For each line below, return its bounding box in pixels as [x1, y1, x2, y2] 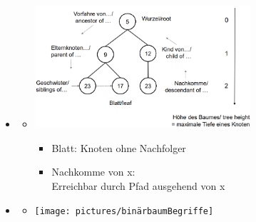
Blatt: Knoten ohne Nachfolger [51, 140, 186, 155]
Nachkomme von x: [51, 164, 135, 179]
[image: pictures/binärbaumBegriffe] [34, 206, 214, 216]
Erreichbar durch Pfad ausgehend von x [51, 178, 225, 193]
